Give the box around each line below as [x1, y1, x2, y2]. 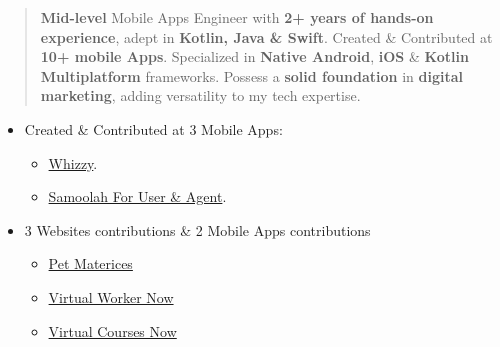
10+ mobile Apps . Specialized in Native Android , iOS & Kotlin [40, 46, 469, 67]
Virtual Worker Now [48, 286, 174, 307]
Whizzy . [48, 152, 98, 173]
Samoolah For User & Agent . [48, 186, 227, 207]
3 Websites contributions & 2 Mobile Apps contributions [24, 219, 371, 240]
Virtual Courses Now [48, 320, 177, 341]
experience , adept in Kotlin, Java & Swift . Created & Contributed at [40, 26, 493, 47]
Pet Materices [48, 253, 133, 274]
